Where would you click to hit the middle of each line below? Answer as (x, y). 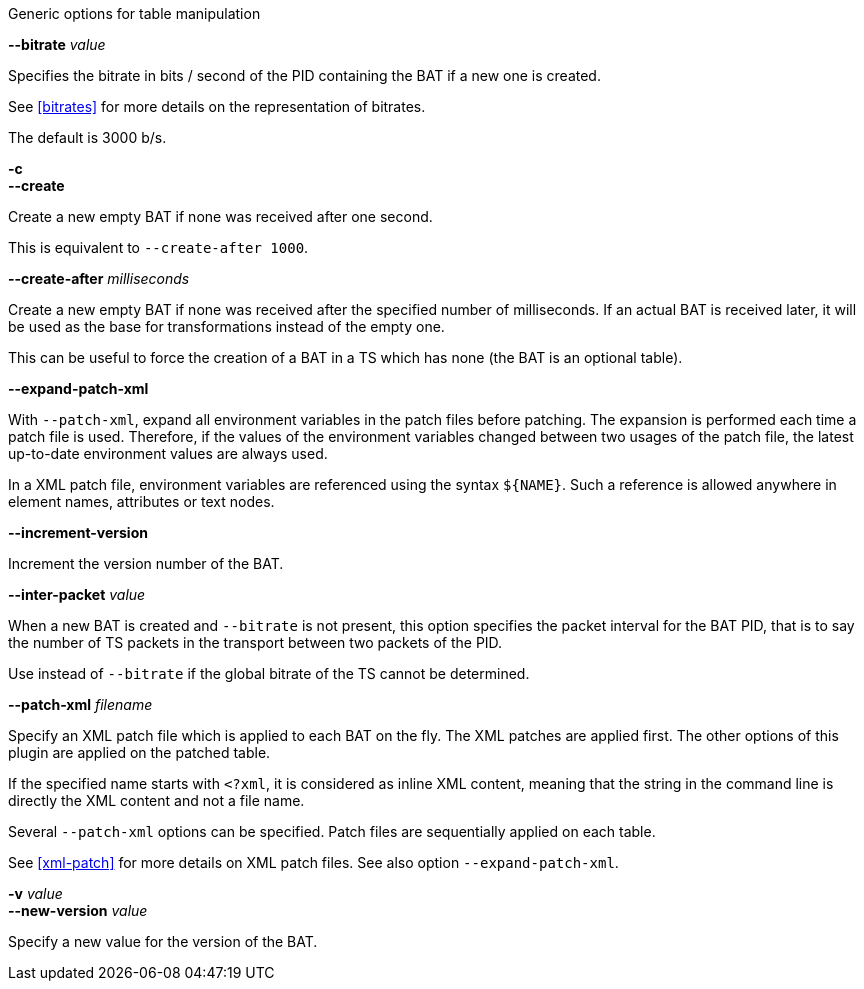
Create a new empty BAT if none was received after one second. (220, 216)
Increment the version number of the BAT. (146, 563)
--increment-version (78, 532)
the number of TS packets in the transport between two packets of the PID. (255, 642)
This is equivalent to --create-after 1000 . (158, 247)
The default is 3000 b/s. (87, 137)
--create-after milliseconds (99, 278)
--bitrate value (57, 44)
